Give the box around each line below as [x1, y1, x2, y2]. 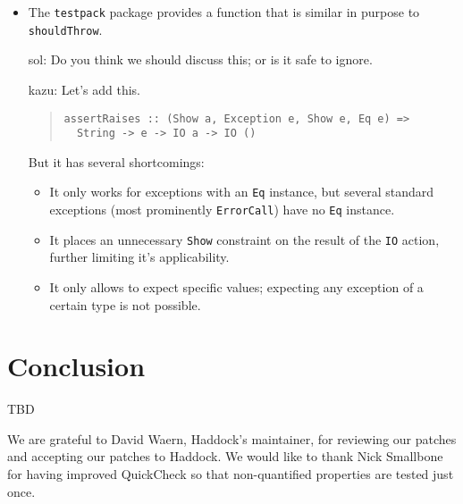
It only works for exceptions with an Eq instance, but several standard [49, 182, 434, 201]
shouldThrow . [28, 20, 103, 38]
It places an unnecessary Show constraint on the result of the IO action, [49, 230, 440, 248]
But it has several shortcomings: [28, 152, 205, 171]
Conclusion [7, 348, 146, 384]
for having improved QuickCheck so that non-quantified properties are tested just [7, 465, 454, 483]
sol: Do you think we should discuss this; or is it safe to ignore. [28, 50, 373, 69]
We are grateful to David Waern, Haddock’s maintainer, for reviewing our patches [7, 429, 457, 448]
